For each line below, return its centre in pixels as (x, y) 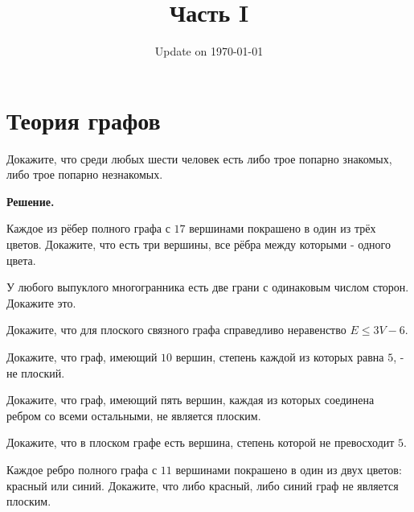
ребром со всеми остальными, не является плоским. (134, 415)
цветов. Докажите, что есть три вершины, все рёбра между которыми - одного (199, 244)
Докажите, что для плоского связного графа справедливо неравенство (176, 330)
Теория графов (84, 120)
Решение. (31, 201)
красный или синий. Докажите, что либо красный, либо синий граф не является (203, 485)
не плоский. (36, 372)
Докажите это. (41, 302)
